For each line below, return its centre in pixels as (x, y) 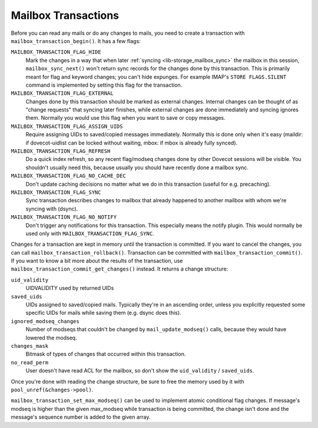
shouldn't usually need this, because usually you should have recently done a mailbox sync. (137, 167)
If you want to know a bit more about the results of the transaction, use (97, 261)
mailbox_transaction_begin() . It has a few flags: (76, 41)
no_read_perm (30, 362)
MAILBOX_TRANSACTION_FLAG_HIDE (56, 52)
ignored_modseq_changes (45, 321)
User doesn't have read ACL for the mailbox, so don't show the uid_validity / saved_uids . (140, 371)
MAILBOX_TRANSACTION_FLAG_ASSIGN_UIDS (67, 126)
